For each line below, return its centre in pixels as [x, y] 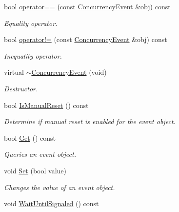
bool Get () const [30, 138]
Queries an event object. [40, 154]
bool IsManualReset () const [46, 105]
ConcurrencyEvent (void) [69, 72]
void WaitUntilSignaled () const [51, 203]
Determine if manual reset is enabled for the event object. [90, 121]
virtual [14, 72]
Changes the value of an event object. [60, 187]
